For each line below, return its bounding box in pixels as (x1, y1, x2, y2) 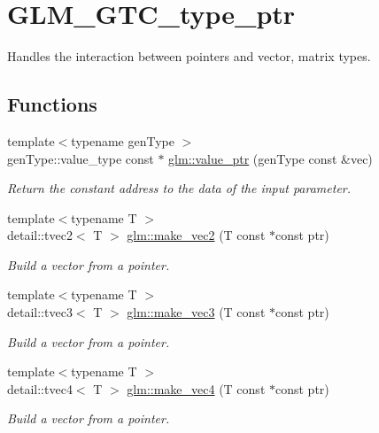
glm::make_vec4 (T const (127, 379, 266, 398)
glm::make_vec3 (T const (127, 303, 266, 321)
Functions (7, 90, 97, 118)
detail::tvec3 (7, 303, 73, 321)
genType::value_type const (7, 149, 154, 167)
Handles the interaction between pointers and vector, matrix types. (7, 47, 371, 66)
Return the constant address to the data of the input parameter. (7, 179, 352, 197)
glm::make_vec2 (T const (127, 226, 266, 244)
